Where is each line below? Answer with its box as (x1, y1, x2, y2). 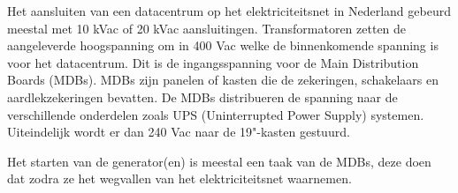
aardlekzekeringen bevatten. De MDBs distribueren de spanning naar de (7, 87, 398, 106)
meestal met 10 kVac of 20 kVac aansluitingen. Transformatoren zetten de (7, 19, 407, 37)
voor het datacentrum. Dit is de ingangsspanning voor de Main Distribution (7, 53, 419, 71)
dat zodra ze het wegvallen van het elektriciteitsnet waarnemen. (7, 169, 352, 188)
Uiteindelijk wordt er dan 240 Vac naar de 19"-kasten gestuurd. (7, 122, 350, 141)
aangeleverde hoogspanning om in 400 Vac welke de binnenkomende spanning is (7, 36, 439, 55)
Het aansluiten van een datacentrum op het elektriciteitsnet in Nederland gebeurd (7, 2, 451, 19)
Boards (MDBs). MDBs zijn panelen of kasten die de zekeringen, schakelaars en (7, 71, 439, 89)
